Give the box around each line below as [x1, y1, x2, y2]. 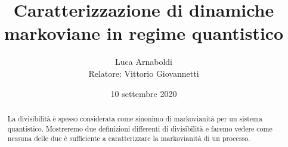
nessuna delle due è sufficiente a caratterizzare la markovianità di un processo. [7, 133, 250, 143]
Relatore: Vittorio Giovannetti [88, 67, 199, 79]
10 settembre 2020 [110, 87, 177, 99]
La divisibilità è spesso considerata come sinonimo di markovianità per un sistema [7, 113, 262, 123]
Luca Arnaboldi [115, 55, 172, 68]
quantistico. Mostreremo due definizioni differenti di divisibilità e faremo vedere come [7, 123, 272, 133]
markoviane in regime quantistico [4, 21, 284, 45]
